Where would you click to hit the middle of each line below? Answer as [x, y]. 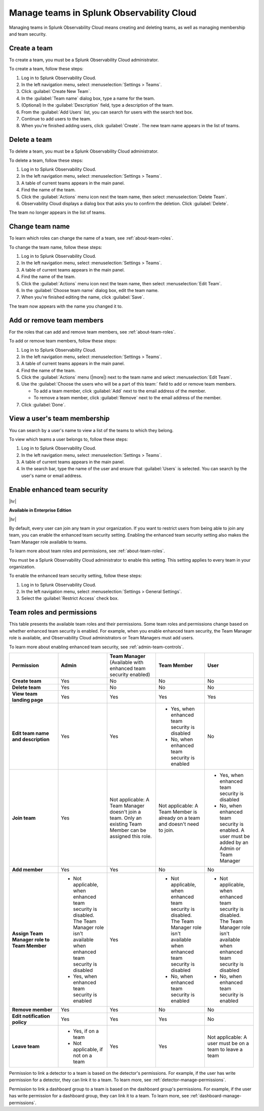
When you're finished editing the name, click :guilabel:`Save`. [83, 297]
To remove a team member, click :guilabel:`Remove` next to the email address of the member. [128, 398]
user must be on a [228, 1043]
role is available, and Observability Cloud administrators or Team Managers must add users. [101, 638]
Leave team [26, 1046]
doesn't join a [125, 812]
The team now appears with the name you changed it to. [66, 306]
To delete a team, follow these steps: [46, 160]
